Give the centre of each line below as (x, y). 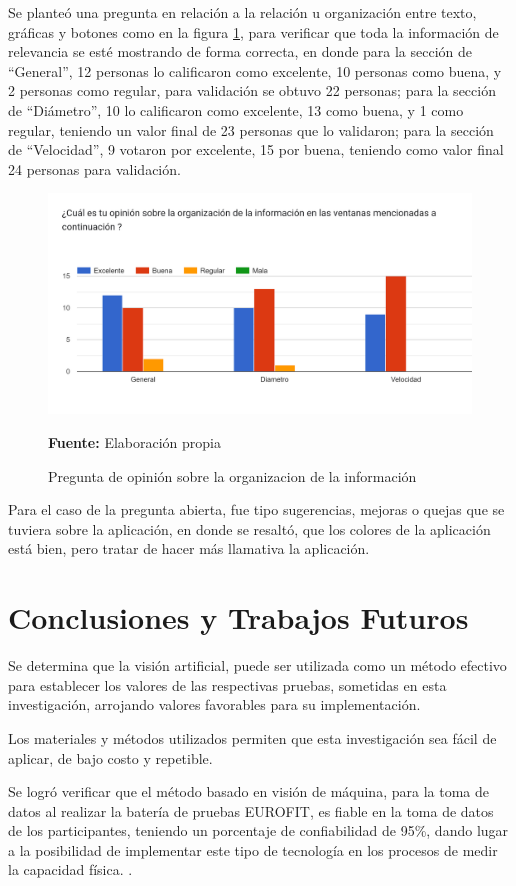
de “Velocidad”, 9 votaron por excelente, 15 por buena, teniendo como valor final (256, 149)
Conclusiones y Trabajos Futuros (238, 617)
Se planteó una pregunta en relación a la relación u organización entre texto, (242, 12)
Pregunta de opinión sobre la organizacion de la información (232, 475)
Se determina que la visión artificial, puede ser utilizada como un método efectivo (257, 665)
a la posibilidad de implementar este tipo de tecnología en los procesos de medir (253, 849)
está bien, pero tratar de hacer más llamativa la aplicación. (189, 548)
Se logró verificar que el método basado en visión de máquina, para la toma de (248, 791)
